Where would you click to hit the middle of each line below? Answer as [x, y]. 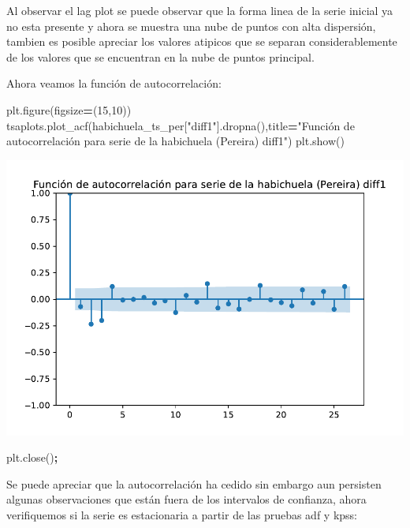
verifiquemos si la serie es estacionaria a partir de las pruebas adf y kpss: [182, 515]
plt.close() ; [32, 457]
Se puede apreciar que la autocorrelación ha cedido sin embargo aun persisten [194, 483]
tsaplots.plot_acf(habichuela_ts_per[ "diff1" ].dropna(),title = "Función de [181, 125]
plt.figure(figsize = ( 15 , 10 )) [69, 109]
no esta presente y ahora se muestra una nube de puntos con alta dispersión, [191, 26]
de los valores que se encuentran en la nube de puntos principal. [160, 56]
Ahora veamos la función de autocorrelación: [114, 83]
